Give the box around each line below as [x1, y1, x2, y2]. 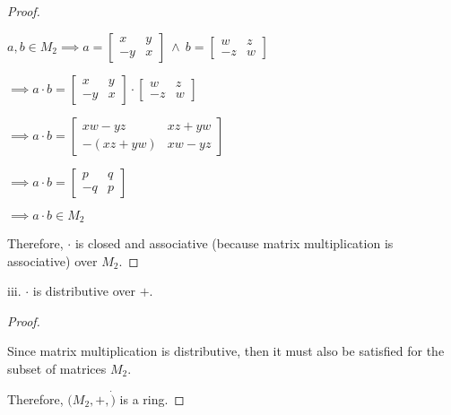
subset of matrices [7, 359, 107, 378]
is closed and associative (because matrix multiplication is [74, 234, 394, 253]
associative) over [7, 251, 98, 270]
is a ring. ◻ [119, 389, 185, 408]
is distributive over [32, 281, 135, 300]
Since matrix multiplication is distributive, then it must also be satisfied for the [7, 342, 445, 360]
